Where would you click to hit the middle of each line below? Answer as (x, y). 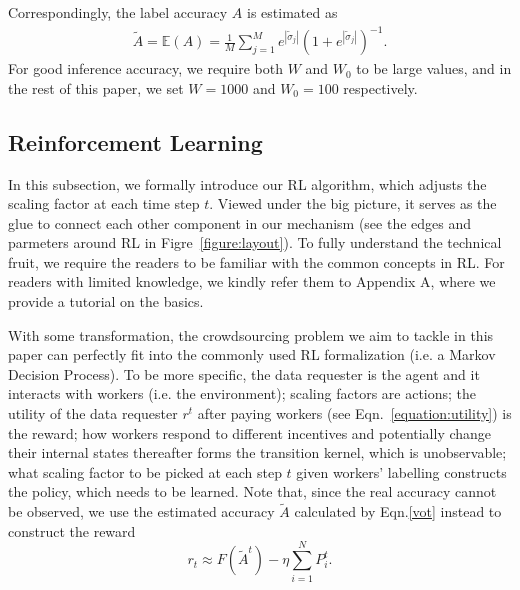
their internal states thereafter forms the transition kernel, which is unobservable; (257, 452)
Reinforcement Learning (135, 141)
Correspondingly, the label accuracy (118, 12)
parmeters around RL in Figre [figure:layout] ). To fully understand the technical (255, 242)
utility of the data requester (93, 413)
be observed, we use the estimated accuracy (141, 511)
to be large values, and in (434, 68)
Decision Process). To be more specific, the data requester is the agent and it (244, 373)
